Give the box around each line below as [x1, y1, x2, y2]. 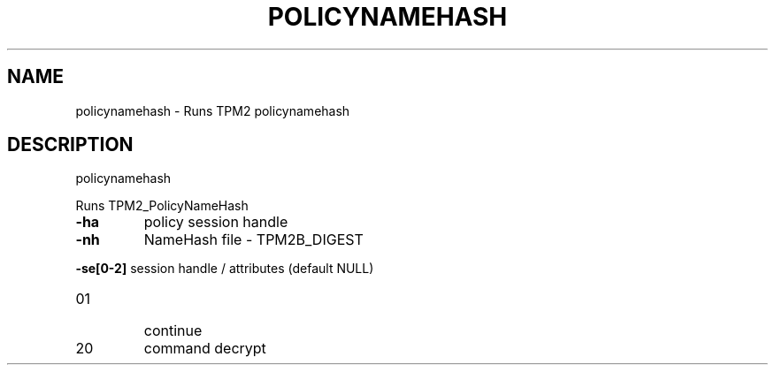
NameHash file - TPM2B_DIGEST [143, 231, 364, 249]
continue [143, 322, 203, 340]
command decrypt [143, 339, 266, 358]
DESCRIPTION [7, 133, 134, 156]
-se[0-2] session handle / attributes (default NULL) [75, 261, 374, 277]
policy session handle [143, 213, 288, 232]
